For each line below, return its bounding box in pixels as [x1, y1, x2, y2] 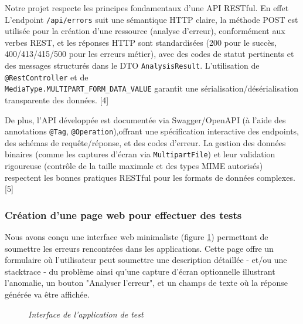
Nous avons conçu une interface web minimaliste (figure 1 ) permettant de [5, 231, 268, 243]
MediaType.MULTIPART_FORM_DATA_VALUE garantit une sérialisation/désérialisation [5, 82, 299, 95]
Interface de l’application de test [28, 308, 144, 320]
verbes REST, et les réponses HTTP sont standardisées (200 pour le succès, [5, 36, 277, 48]
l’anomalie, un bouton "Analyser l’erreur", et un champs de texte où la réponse [5, 276, 288, 289]
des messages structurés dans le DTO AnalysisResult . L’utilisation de [5, 59, 260, 72]
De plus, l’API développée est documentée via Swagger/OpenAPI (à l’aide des [5, 113, 286, 126]
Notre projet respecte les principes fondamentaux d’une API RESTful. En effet [5, 2, 289, 14]
